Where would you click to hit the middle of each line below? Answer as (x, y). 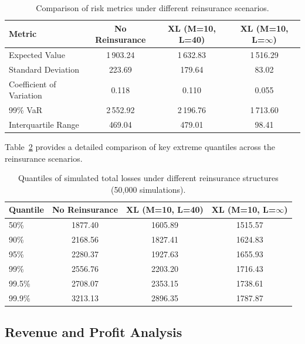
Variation (26, 95)
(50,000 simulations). (148, 189)
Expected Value (37, 55)
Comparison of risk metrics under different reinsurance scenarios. (152, 8)
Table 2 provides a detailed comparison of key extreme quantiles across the (140, 147)
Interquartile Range (44, 124)
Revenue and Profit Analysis (94, 332)
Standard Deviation (44, 69)
